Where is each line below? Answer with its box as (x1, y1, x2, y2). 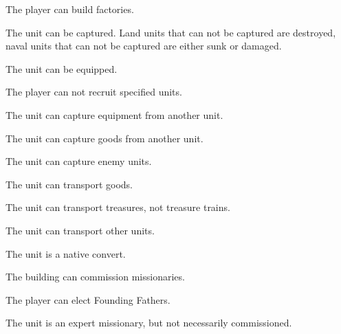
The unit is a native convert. (5, 246, 126, 260)
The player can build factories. (5, 2, 134, 16)
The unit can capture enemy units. (5, 154, 152, 168)
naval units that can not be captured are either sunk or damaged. (5, 38, 282, 53)
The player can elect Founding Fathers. (5, 292, 170, 307)
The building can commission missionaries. (5, 269, 185, 284)
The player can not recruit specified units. (5, 85, 182, 99)
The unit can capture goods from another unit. (5, 131, 203, 145)
